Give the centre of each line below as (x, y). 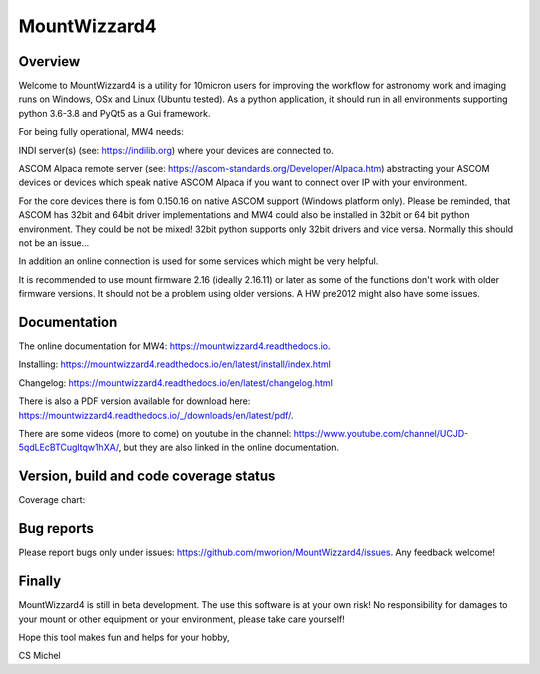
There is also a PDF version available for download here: (134, 401)
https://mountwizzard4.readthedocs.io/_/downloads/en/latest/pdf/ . (156, 415)
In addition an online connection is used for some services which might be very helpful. (198, 261)
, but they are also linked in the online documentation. (229, 447)
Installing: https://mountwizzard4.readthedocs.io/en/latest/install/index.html (175, 364)
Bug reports (56, 528)
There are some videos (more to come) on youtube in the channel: (155, 433)
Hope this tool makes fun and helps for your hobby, (124, 637)
